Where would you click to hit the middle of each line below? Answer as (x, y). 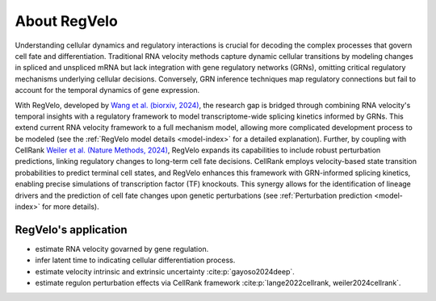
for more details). (71, 207)
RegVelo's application (71, 230)
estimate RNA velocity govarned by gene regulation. (122, 249)
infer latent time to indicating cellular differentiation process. (135, 260)
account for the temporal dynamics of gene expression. (107, 90)
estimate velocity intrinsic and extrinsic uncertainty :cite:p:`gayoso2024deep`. (165, 271)
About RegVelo (67, 21)
